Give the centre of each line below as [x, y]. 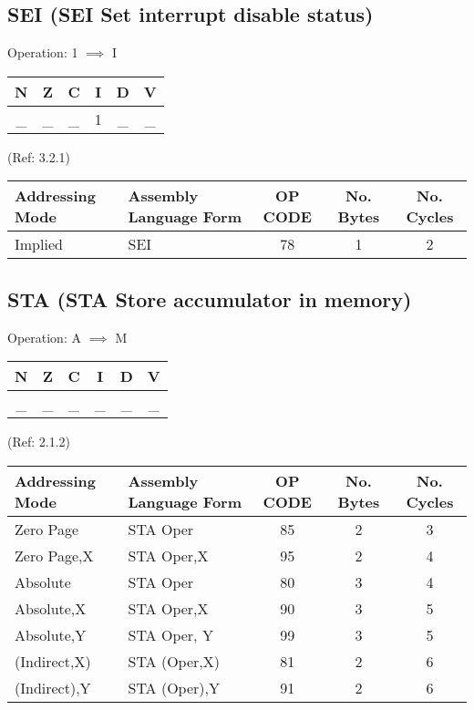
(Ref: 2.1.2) [39, 442]
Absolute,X [51, 608]
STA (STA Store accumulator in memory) [210, 298]
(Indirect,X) [53, 661]
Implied [39, 244]
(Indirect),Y [53, 687]
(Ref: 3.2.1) [39, 156]
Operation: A [44, 337]
